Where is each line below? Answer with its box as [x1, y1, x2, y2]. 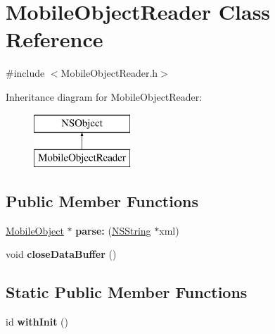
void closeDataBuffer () [6, 247, 117, 261]
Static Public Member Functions [6, 281, 248, 303]
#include [6, 66, 45, 80]
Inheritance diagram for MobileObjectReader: [6, 89, 203, 104]
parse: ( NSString [75, 223, 151, 237]
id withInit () [6, 314, 68, 329]
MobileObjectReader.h [60, 66, 158, 80]
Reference [6, 25, 103, 54]
